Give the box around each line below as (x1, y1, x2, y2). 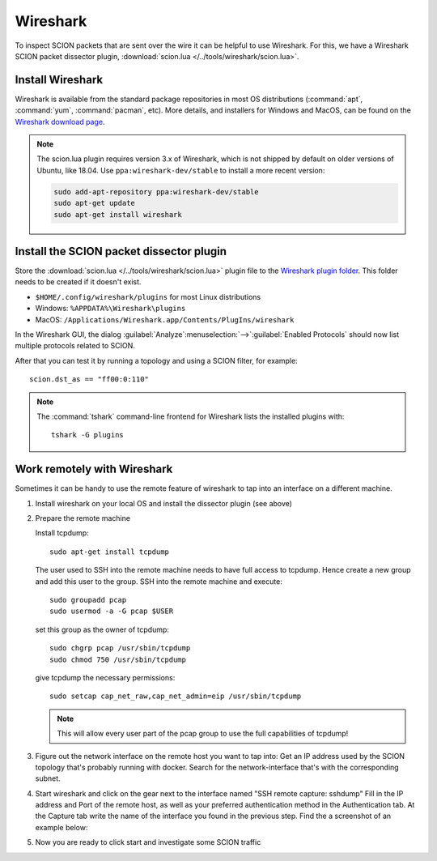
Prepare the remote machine (35, 514, 131, 523)
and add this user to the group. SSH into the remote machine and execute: (35, 576, 282, 586)
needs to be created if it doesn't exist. (15, 277, 142, 287)
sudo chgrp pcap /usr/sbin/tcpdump (49, 644, 191, 653)
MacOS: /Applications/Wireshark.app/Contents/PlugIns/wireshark (35, 314, 295, 324)
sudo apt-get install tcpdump (49, 547, 170, 556)
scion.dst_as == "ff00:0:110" (29, 375, 150, 384)
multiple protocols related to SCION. (15, 341, 135, 351)
